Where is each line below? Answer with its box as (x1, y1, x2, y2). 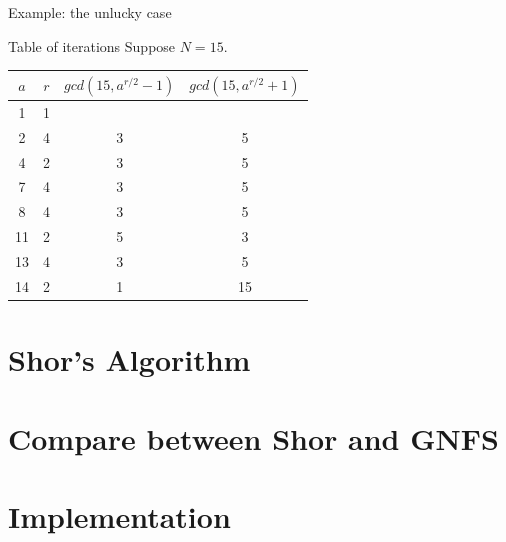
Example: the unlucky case (8, 2, 172, 22)
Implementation (8, 495, 231, 536)
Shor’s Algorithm (8, 339, 251, 380)
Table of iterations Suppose (8, 35, 176, 56)
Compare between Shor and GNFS (8, 417, 499, 458)
